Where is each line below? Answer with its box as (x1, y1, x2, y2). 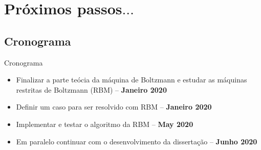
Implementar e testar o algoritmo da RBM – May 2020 (16, 118, 193, 129)
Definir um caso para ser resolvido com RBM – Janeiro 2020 (16, 101, 212, 112)
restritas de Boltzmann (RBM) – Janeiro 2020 (16, 84, 167, 95)
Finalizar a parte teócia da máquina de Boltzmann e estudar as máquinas (16, 74, 247, 85)
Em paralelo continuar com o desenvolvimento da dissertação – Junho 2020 (16, 136, 257, 146)
